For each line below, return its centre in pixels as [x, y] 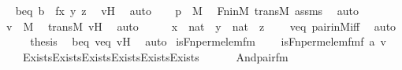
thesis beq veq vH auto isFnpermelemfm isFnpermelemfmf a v [208, 41]
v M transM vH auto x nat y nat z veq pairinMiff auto [201, 26]
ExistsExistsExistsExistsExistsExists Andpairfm [155, 56]
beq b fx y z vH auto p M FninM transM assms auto [187, 10]
